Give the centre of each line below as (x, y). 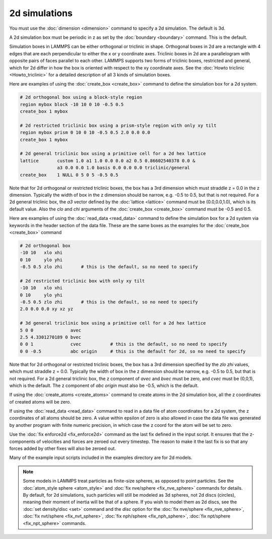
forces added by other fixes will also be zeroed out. (62, 448)
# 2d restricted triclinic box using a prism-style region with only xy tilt (118, 125)
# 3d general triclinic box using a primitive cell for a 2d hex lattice (113, 323)
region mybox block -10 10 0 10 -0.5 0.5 (72, 104)
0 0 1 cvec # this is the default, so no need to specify (124, 344)
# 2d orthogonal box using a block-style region (81, 97)
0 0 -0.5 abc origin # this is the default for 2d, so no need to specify (133, 351)
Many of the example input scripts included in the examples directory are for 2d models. (101, 457)
